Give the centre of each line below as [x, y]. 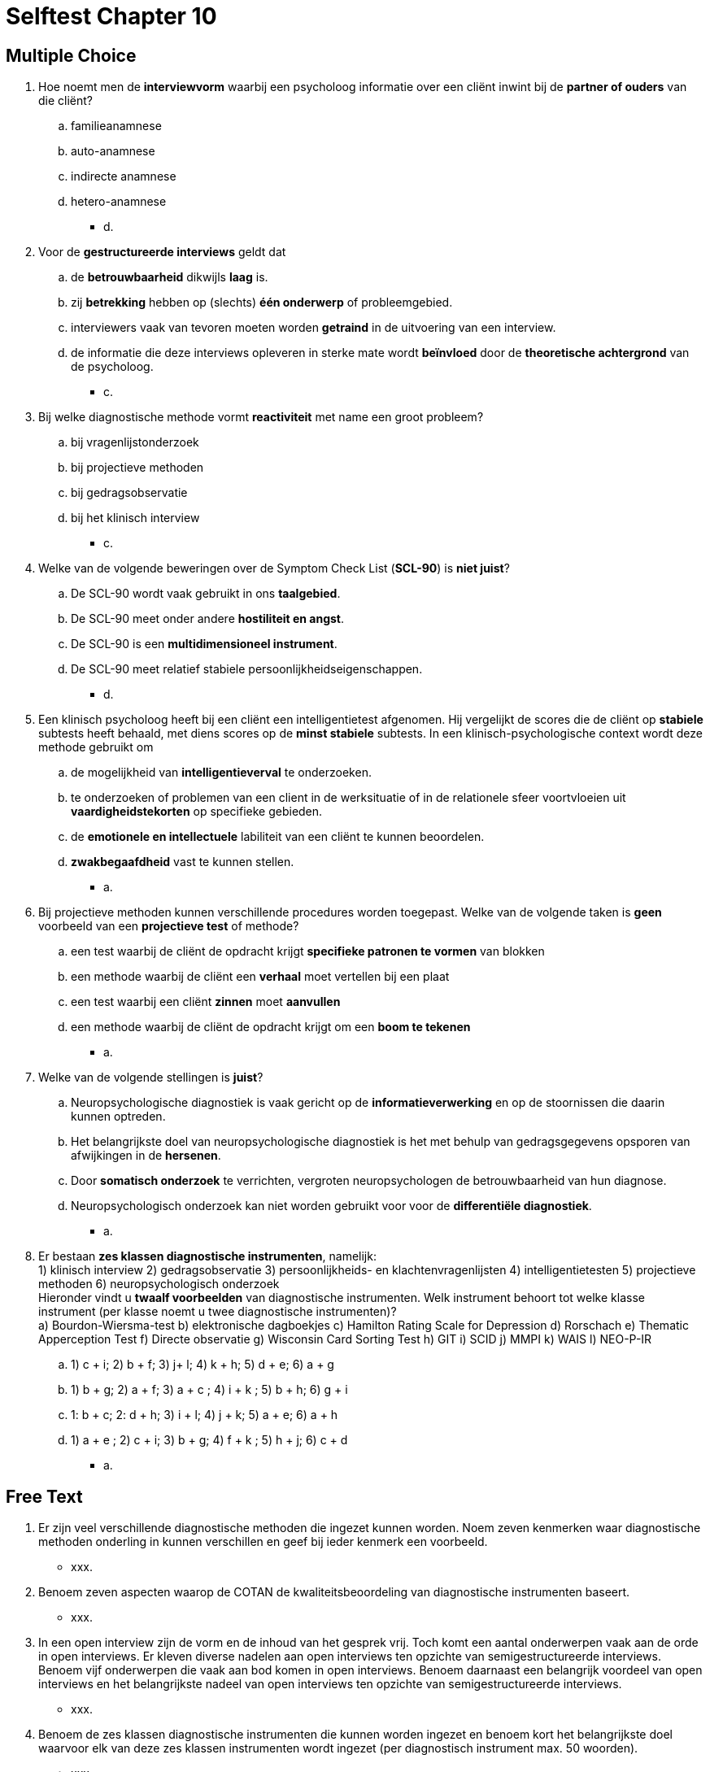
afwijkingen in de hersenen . [146, 1156]
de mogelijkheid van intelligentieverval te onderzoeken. [221, 773]
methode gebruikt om [96, 747]
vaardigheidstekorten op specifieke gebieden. [197, 812]
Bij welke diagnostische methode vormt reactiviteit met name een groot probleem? [261, 417]
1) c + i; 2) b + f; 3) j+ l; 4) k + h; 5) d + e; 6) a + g [203, 1365]
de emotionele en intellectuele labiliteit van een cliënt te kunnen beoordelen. [278, 837]
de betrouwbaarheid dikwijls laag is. [170, 277]
